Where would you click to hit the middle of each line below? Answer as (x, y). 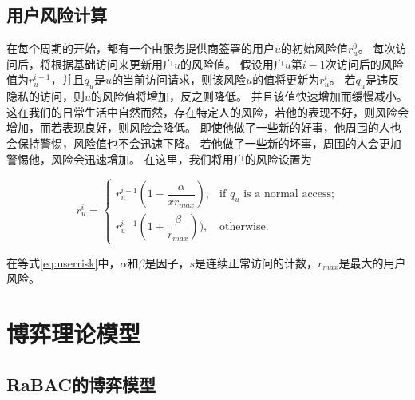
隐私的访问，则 (45, 96)
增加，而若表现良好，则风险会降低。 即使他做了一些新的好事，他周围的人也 (204, 127)
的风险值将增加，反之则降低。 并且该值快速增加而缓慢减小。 (249, 96)
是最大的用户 (372, 262)
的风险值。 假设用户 (233, 63)
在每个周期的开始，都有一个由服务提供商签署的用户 (140, 48)
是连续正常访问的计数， (257, 262)
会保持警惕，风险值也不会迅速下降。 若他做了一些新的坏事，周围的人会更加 (204, 143)
